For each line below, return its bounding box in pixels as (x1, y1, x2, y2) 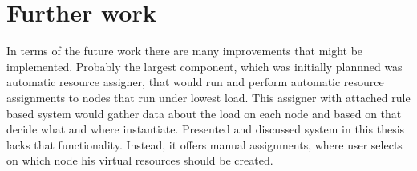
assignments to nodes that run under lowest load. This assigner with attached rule (6, 89, 411, 105)
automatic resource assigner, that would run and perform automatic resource (6, 74, 384, 90)
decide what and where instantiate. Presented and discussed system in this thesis (6, 121, 405, 137)
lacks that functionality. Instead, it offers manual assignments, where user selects (6, 136, 403, 153)
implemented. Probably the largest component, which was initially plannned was (6, 58, 403, 74)
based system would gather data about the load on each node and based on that (6, 105, 402, 121)
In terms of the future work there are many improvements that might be (6, 42, 363, 59)
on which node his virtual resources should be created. (6, 152, 273, 169)
